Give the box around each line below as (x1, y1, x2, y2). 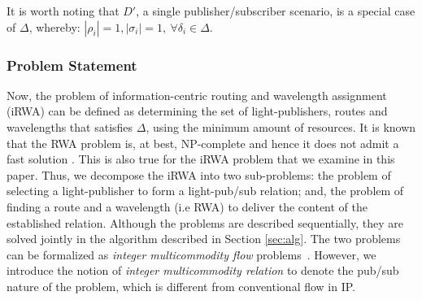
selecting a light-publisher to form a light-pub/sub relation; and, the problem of (7, 182, 404, 199)
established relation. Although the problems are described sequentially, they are (7, 214, 403, 231)
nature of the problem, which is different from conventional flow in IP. (7, 277, 356, 294)
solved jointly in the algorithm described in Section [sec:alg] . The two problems (7, 230, 401, 247)
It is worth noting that (7, 2, 120, 19)
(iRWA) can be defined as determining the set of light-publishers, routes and (7, 102, 388, 120)
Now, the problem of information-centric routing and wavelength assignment (7, 86, 387, 103)
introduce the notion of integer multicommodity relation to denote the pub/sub (7, 262, 399, 279)
